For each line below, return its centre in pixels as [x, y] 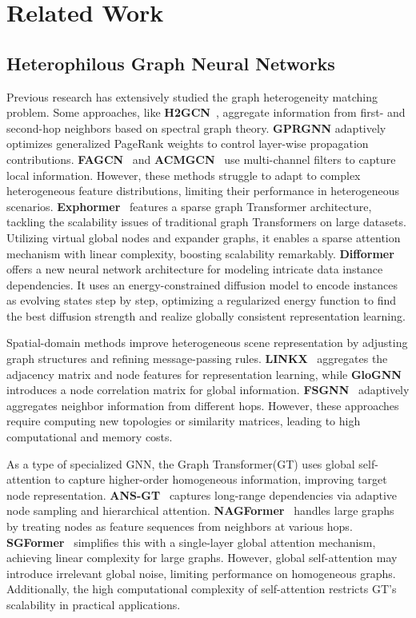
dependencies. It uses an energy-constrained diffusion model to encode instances [202, 284]
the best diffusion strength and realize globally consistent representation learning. [206, 315]
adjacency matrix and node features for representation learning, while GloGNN [204, 374]
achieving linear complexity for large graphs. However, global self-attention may [202, 558]
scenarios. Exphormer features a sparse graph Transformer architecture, [189, 206]
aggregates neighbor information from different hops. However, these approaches [203, 405]
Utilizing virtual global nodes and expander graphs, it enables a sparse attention [204, 237]
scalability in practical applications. [94, 604]
